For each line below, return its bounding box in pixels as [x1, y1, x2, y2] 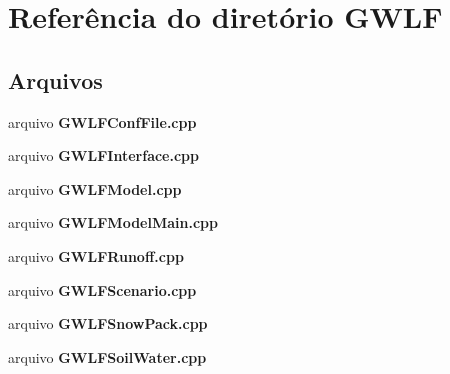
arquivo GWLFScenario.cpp [8, 279, 197, 300]
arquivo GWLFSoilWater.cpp [8, 346, 207, 367]
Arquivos [8, 64, 103, 95]
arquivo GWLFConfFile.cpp [8, 111, 197, 132]
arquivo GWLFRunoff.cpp [8, 245, 184, 266]
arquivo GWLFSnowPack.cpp [8, 313, 208, 334]
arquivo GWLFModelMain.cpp [8, 212, 218, 233]
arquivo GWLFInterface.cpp [8, 145, 200, 166]
